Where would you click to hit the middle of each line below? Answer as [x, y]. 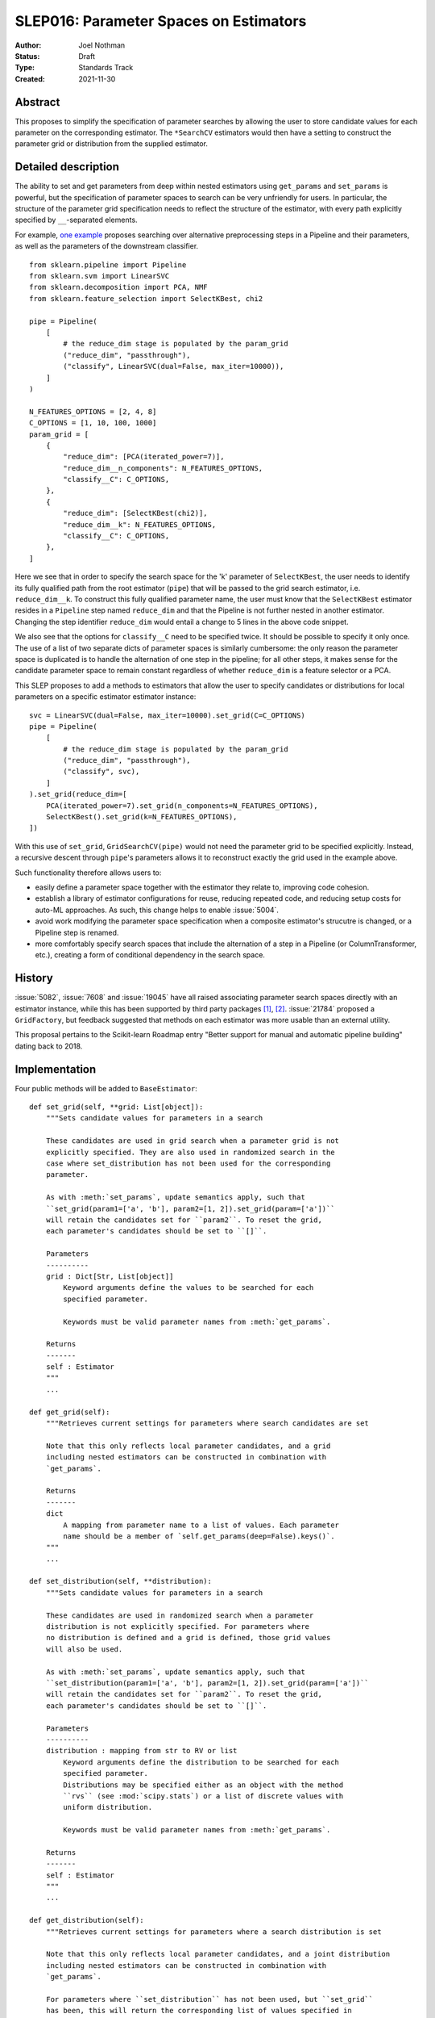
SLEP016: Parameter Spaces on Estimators [161, 21]
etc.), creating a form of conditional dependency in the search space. [150, 955]
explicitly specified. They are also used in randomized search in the [190, 1152]
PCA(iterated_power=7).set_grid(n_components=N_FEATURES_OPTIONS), [182, 806]
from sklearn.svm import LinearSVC [99, 276]
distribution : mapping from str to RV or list [141, 1751]
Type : [25, 68]
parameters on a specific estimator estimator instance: [106, 697]
